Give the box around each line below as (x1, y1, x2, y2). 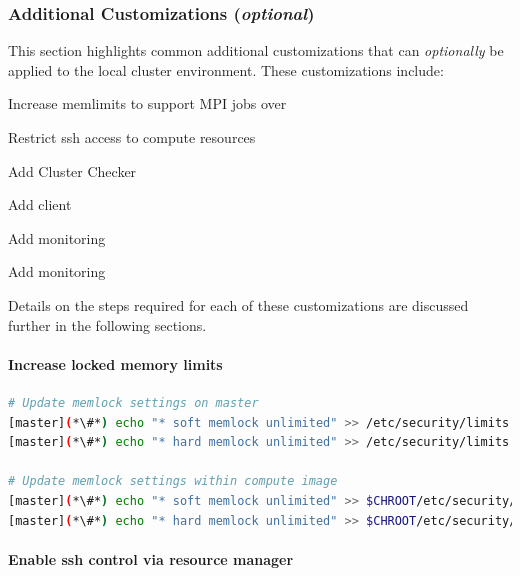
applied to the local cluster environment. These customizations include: (8, 59, 444, 80)
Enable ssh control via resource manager (8, 548, 294, 569)
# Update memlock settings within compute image (8, 474, 338, 489)
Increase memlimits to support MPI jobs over (8, 93, 287, 114)
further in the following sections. (8, 314, 207, 335)
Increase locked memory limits (8, 353, 223, 374)
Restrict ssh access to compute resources (8, 127, 256, 147)
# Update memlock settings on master (8, 395, 259, 410)
